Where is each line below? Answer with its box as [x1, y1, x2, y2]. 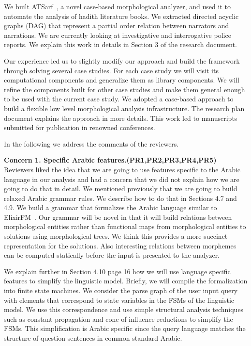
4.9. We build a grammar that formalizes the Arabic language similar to [4, 202, 217, 213]
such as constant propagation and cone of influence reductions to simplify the [4, 313, 233, 324]
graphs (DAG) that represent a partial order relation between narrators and [4, 20, 229, 31]
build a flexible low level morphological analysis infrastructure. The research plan [4, 103, 245, 113]
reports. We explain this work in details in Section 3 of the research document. [4, 39, 237, 49]
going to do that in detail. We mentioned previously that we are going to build [4, 183, 237, 194]
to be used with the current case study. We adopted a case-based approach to [4, 94, 234, 104]
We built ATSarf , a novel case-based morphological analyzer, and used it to [4, 1, 231, 11]
